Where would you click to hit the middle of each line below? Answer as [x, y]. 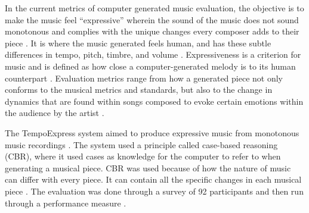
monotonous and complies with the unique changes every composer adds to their [152, 31]
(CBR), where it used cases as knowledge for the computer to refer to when [143, 156]
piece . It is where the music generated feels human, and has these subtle [138, 43]
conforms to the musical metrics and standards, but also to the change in [139, 90]
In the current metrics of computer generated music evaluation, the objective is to [154, 8]
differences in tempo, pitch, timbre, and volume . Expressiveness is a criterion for [153, 54]
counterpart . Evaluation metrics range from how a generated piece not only [144, 78]
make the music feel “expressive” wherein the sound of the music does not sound [152, 19]
